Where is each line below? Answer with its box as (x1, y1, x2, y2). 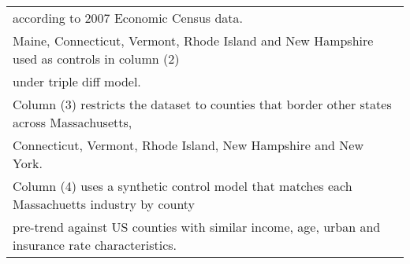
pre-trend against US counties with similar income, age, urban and (13, 218, 381, 236)
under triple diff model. (13, 72, 141, 90)
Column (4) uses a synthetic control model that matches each (13, 177, 352, 195)
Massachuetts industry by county (13, 195, 196, 213)
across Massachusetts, (13, 113, 132, 131)
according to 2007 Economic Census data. (13, 9, 243, 27)
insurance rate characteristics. (13, 236, 177, 254)
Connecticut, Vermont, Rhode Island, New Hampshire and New (13, 136, 363, 154)
